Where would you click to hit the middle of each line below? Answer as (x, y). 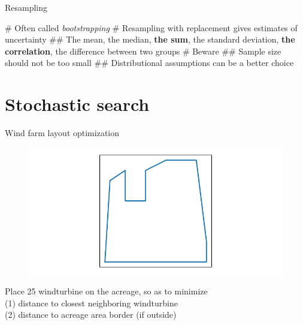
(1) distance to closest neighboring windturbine (91, 303)
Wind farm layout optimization (62, 133)
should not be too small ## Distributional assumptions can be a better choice (149, 63)
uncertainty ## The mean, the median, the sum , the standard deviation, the (150, 39)
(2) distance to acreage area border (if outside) (91, 315)
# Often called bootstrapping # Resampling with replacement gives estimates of (151, 27)
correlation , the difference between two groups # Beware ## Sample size (143, 51)
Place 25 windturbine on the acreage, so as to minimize (106, 291)
